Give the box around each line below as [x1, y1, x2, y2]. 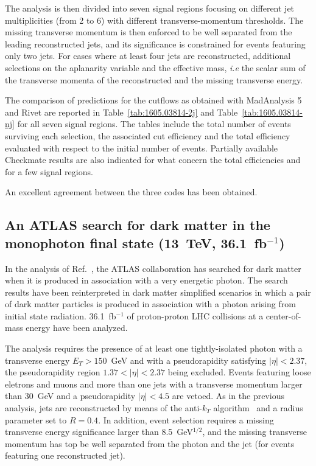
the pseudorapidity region [5, 366, 100, 378]
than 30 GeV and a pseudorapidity [5, 389, 136, 402]
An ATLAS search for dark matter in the [5, 215, 270, 234]
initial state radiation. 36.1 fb [5, 309, 116, 322]
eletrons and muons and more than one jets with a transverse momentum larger [5, 377, 303, 390]
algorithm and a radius [213, 402, 303, 414]
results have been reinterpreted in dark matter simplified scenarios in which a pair [5, 285, 311, 298]
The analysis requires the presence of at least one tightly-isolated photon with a [5, 342, 303, 355]
